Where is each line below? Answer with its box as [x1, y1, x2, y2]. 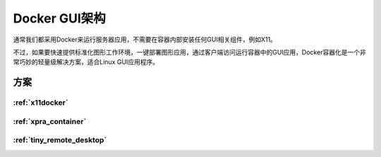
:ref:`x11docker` [13, 98, 68, 108]
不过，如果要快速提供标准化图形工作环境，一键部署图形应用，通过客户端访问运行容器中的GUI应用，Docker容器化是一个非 [13, 48, 366, 56]
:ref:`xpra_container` [13, 116, 87, 126]
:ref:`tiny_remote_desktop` [13, 135, 107, 145]
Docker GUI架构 [13, 11, 106, 26]
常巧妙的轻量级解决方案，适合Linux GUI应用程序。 [13, 58, 159, 66]
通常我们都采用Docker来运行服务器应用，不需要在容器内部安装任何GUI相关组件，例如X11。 [13, 35, 277, 44]
